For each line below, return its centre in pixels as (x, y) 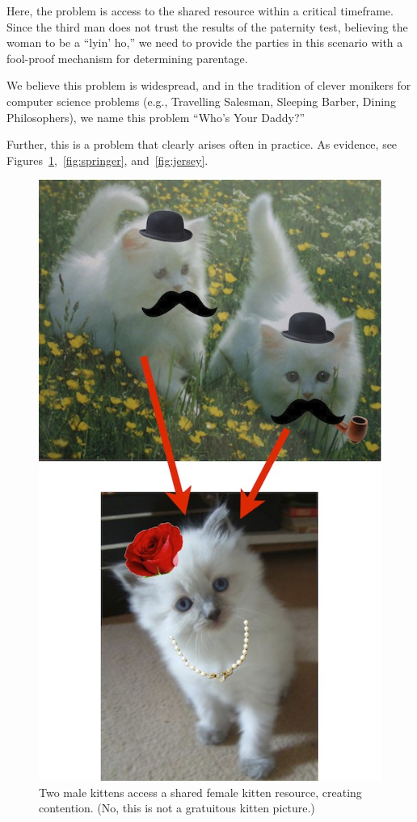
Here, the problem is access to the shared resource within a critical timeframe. (200, 11)
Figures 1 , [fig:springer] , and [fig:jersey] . (107, 160)
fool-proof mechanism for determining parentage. (127, 58)
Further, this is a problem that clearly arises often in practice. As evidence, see (202, 144)
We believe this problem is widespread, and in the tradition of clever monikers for (209, 85)
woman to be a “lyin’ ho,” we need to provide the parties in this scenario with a (205, 42)
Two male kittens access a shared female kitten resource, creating (200, 792)
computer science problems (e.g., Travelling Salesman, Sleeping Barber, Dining (201, 101)
